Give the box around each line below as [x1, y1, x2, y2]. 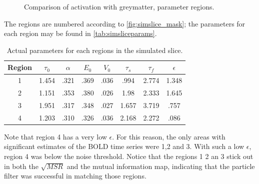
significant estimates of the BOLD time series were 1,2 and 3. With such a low [4, 141, 244, 151]
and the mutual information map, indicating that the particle [66, 160, 255, 171]
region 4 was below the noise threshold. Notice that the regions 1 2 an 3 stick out [4, 151, 253, 161]
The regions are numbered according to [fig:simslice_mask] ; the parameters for [4, 18, 245, 28]
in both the [4, 160, 38, 171]
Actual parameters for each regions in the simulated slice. [6, 44, 183, 55]
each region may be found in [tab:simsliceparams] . [4, 28, 157, 38]
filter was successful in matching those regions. [4, 170, 146, 181]
